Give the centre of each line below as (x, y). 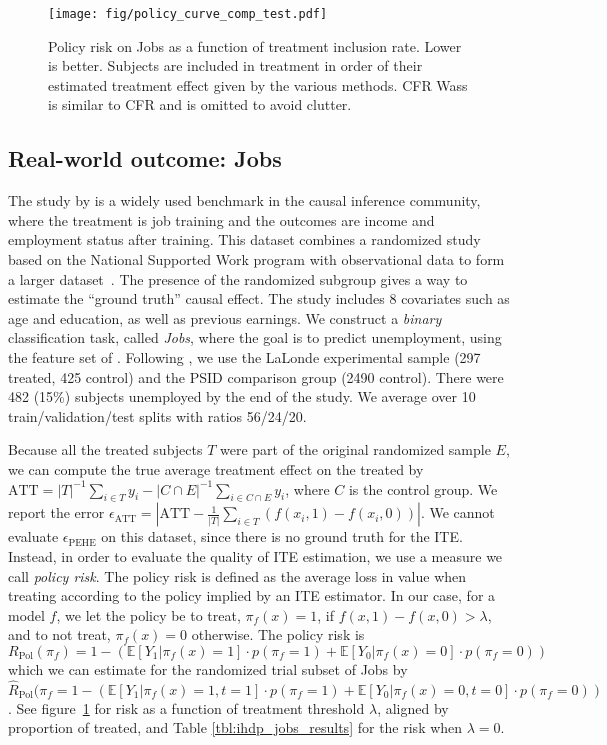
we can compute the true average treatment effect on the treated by (216, 468)
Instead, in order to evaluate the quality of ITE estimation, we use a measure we (255, 555)
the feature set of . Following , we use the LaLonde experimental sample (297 (244, 356)
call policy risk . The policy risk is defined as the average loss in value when (237, 575)
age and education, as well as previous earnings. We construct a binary (225, 317)
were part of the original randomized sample (355, 449)
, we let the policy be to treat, (148, 614)
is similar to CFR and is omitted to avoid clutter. (200, 104)
